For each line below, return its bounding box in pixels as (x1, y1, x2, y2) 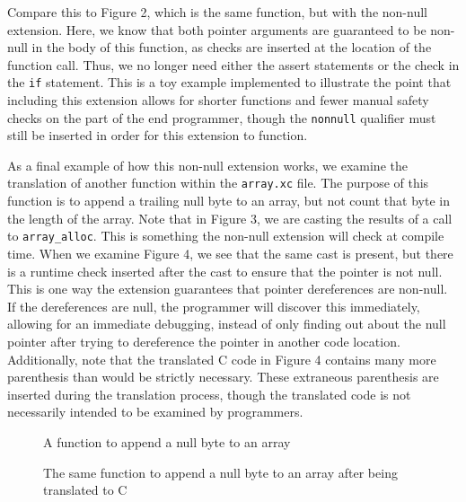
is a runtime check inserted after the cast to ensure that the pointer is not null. (7, 261, 443, 280)
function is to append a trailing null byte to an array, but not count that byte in (7, 191, 450, 210)
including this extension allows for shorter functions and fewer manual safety (7, 91, 429, 110)
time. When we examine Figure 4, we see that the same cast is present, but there (7, 243, 453, 262)
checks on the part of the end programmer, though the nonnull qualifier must (7, 108, 436, 127)
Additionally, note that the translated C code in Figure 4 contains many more (7, 349, 436, 368)
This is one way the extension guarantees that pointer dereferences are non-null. (7, 279, 448, 298)
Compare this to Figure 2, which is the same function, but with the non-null (7, 3, 427, 21)
